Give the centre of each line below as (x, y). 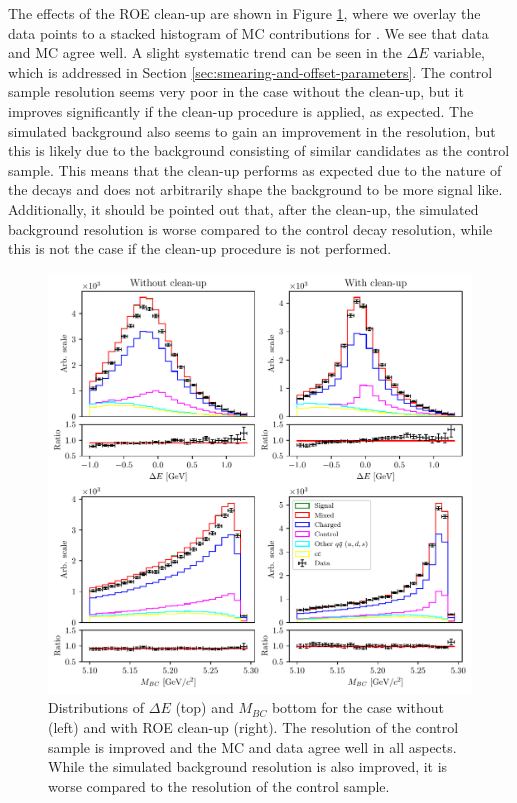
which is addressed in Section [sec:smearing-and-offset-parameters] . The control (250, 71)
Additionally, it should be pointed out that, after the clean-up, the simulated (243, 208)
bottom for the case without (357, 707)
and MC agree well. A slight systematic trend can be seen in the (205, 52)
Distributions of (96, 707)
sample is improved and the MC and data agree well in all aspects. (252, 746)
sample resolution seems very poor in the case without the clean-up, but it (236, 91)
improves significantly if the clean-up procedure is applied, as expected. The (241, 110)
